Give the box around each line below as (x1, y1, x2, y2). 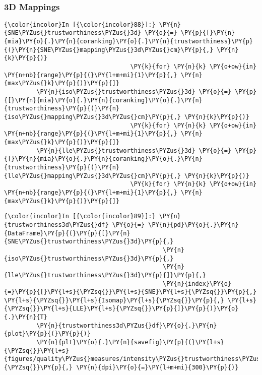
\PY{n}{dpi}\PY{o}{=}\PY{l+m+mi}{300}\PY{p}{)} (76, 364, 239, 371)
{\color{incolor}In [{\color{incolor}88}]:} (4, 21, 156, 28)
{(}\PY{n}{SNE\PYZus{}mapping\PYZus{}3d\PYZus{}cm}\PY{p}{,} (4, 46, 214, 53)
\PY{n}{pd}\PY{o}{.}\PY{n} (148, 221, 239, 228)
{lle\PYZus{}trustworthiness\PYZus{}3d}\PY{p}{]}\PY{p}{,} (4, 271, 206, 279)
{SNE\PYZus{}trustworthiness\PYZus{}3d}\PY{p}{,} (4, 238, 174, 245)
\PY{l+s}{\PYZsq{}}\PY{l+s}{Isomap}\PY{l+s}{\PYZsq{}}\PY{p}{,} (4, 296, 224, 304)
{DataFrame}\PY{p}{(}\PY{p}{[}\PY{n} (4, 229, 130, 237)
